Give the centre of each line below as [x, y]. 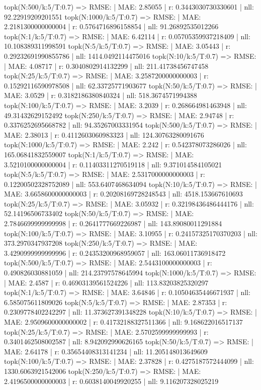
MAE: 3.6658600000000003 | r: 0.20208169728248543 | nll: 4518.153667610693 [123, 194]
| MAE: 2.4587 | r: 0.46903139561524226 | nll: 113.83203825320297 [106, 282]
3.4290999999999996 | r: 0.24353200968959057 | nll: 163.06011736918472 [115, 253]
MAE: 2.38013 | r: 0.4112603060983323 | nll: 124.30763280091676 [104, 134]
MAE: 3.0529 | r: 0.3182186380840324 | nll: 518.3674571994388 [101, 95]
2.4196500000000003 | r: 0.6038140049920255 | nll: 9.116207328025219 [111, 381]
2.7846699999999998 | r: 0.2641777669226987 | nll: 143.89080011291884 [113, 223]
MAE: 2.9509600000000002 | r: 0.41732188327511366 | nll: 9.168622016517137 [123, 322]
